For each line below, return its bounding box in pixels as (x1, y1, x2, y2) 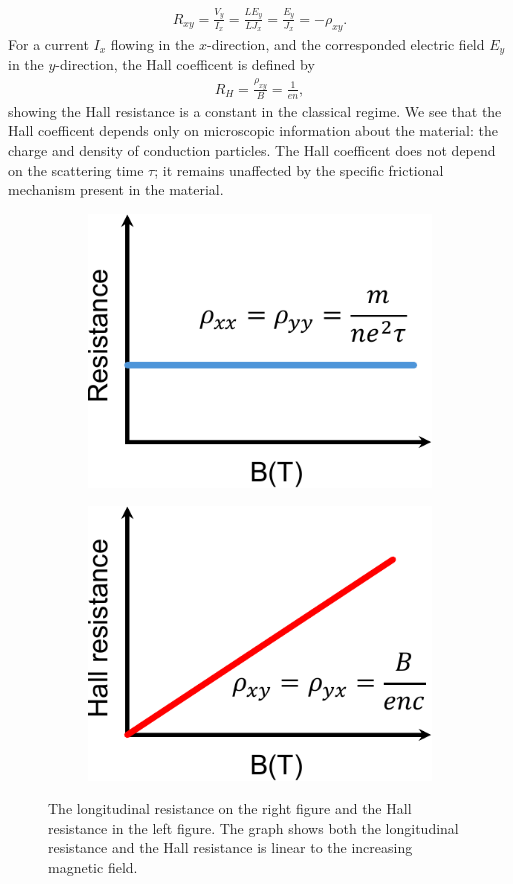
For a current (8, 33, 89, 54)
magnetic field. (48, 856, 138, 877)
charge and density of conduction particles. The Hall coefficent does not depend (8, 139, 496, 160)
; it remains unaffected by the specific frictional (154, 159, 444, 180)
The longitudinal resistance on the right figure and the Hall (48, 798, 412, 819)
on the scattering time (8, 159, 144, 180)
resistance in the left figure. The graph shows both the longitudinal (48, 817, 459, 838)
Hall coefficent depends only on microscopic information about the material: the (8, 120, 498, 141)
